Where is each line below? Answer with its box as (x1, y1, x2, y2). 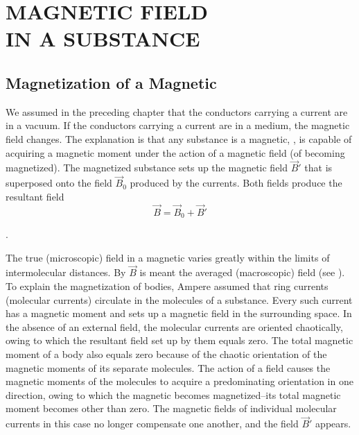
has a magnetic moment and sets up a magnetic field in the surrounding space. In (6, 306, 352, 321)
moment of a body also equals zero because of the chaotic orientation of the (6, 347, 327, 361)
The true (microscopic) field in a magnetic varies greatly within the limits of (6, 250, 330, 264)
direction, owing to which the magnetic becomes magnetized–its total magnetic (6, 387, 341, 402)
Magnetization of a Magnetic (6, 71, 217, 93)
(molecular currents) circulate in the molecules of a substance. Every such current (6, 292, 353, 307)
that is (304, 160, 333, 175)
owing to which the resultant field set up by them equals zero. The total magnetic (6, 333, 353, 348)
